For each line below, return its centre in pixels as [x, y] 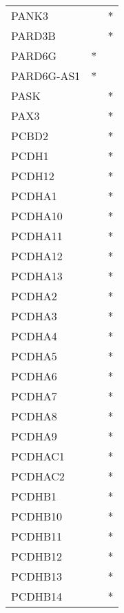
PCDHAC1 [38, 456]
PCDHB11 [37, 536]
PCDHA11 [37, 236]
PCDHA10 [37, 216]
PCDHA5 [34, 356]
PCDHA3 [34, 316]
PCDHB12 [37, 556]
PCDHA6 [34, 376]
